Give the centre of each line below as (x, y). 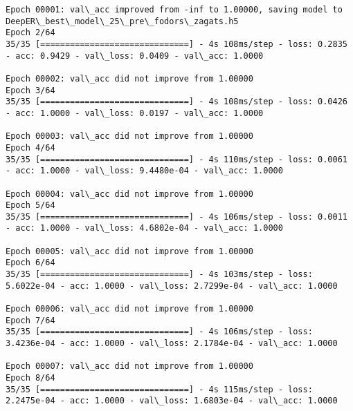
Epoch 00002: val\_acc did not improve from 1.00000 (129, 78)
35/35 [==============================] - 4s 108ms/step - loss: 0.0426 (176, 102)
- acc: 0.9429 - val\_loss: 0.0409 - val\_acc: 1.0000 (135, 56)
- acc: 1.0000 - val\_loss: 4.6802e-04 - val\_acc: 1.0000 (144, 228)
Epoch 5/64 (30, 205)
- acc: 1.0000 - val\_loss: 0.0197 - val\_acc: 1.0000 (135, 113)
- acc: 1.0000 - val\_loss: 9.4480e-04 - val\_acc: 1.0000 (144, 171)
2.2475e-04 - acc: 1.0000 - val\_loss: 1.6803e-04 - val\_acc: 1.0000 (172, 401)
